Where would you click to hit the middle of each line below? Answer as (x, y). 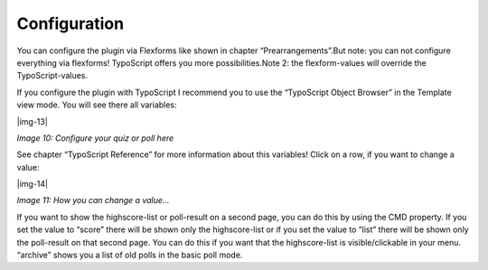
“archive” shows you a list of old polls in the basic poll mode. (130, 255)
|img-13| (33, 121)
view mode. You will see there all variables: (97, 105)
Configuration (70, 23)
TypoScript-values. (52, 76)
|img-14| (33, 184)
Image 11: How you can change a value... (93, 200)
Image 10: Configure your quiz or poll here (95, 138)
